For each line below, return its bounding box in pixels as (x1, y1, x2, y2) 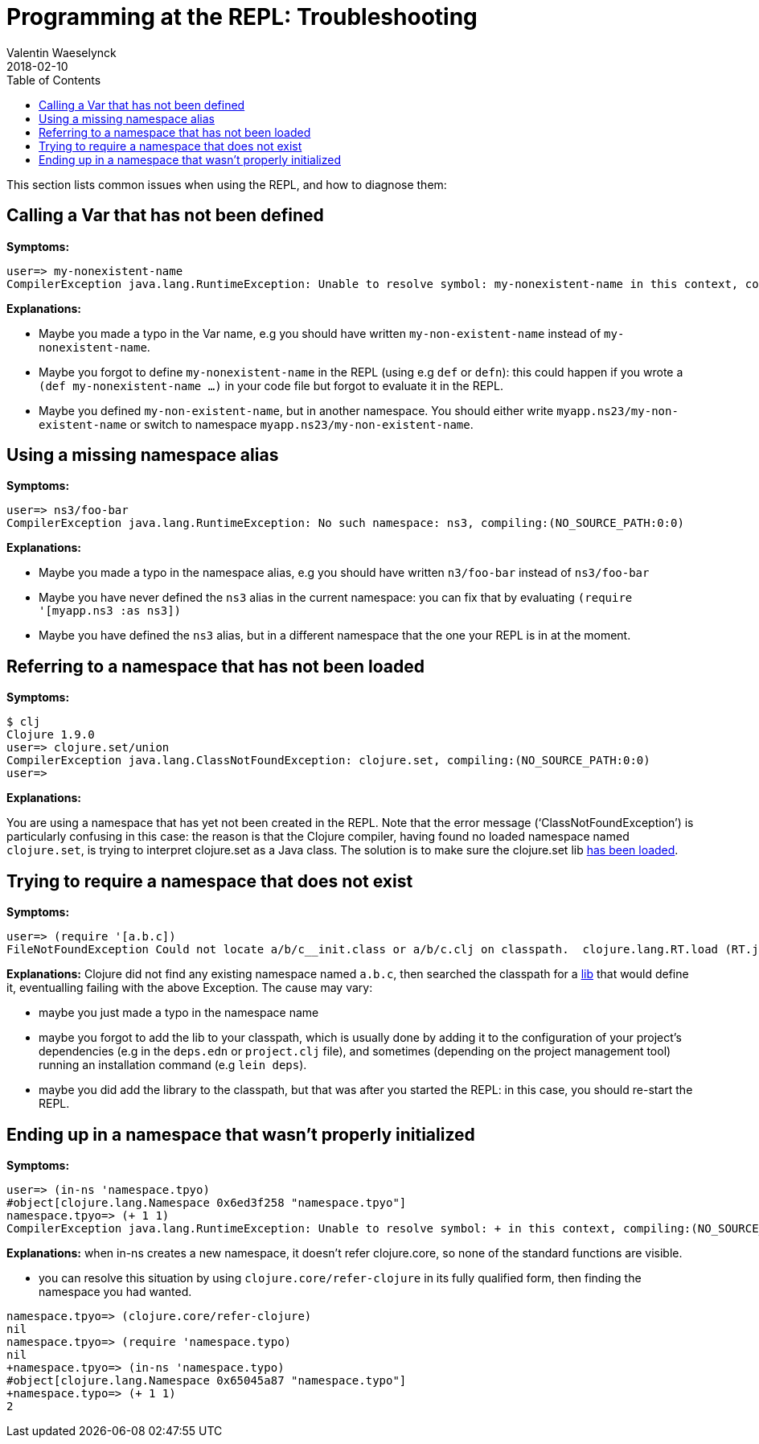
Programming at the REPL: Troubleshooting (6, 3, 478, 31)
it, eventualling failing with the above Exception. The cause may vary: (6, 981, 373, 995)
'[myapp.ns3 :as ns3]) (39, 604, 182, 618)
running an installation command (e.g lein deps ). (39, 1058, 307, 1072)
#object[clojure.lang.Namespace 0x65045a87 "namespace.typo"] (6, 1373, 407, 1387)
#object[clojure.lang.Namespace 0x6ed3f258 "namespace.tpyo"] (6, 1195, 407, 1209)
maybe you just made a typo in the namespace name (39, 1006, 319, 1020)
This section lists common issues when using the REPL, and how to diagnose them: (6, 177, 447, 191)
